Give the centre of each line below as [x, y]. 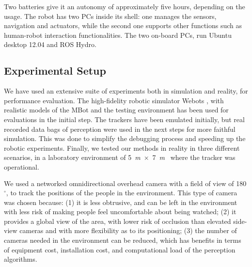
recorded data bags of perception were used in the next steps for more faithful [120, 129]
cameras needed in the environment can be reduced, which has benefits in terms [123, 240]
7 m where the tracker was [194, 157]
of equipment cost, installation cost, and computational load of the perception [120, 249]
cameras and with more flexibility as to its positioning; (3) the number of [128, 230]
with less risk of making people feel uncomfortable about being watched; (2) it [120, 212]
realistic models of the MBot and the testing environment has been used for [116, 110]
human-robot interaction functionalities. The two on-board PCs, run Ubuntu [118, 35]
